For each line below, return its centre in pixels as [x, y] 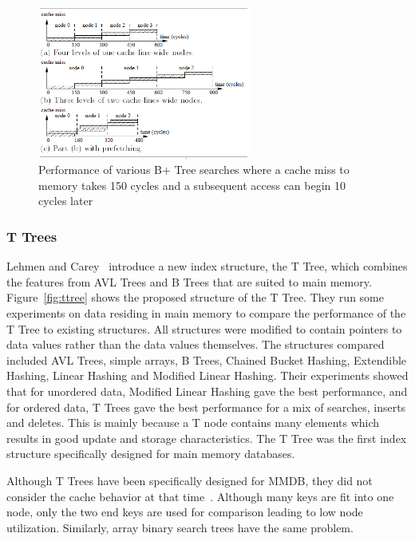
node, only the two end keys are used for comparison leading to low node [185, 512]
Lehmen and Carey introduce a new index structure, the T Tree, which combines [207, 266]
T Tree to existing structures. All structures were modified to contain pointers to [204, 328]
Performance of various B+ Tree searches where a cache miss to [194, 170]
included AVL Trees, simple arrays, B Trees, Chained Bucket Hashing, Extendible [207, 359]
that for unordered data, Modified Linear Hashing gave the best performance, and [207, 391]
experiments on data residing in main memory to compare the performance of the [206, 313]
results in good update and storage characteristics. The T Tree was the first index [207, 438]
